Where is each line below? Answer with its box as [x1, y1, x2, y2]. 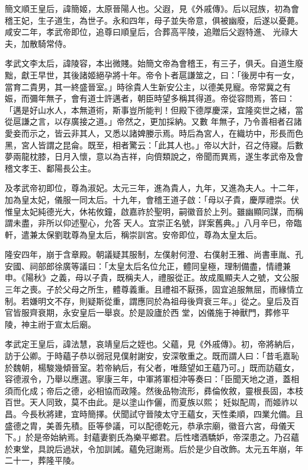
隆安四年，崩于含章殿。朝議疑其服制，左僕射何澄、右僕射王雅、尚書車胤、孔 [5, 248, 303, 261]
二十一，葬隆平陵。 [5, 454, 79, 466]
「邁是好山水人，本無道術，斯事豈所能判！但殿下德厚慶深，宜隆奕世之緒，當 [5, 103, 303, 116]
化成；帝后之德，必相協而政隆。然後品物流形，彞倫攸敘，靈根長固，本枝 [21, 384, 303, 396]
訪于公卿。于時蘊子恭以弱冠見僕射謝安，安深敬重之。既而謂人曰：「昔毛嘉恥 [5, 350, 299, 362]
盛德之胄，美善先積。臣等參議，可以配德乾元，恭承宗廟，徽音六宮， [5, 419, 270, 431]
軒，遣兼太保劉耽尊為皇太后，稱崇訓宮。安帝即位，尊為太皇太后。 [5, 228, 262, 240]
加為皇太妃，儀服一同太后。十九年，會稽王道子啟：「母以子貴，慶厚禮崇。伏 [5, 193, 299, 205]
